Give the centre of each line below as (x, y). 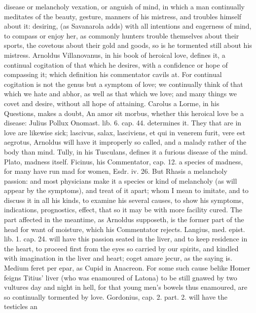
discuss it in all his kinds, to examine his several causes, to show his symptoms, (124, 200)
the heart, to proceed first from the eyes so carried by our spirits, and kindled (121, 248)
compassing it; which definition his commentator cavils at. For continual (113, 74)
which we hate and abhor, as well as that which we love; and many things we (120, 94)
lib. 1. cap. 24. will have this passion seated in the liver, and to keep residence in (126, 239)
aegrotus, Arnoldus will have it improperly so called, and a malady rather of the (125, 142)
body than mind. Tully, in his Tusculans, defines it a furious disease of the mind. (126, 151)
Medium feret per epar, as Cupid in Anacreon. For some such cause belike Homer (127, 268)
